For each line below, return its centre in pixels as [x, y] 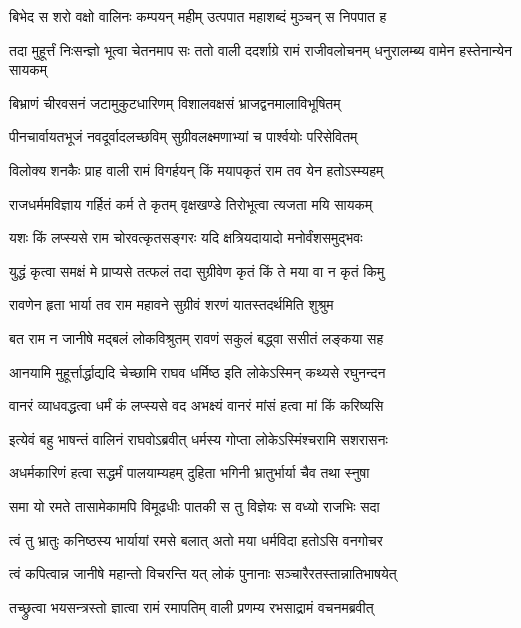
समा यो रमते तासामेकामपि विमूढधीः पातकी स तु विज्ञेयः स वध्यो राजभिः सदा [194, 505]
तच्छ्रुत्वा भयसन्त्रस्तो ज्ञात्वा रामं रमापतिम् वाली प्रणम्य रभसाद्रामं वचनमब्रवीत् [191, 606]
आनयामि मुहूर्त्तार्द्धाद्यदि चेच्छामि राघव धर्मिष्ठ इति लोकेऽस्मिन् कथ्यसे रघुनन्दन [197, 371]
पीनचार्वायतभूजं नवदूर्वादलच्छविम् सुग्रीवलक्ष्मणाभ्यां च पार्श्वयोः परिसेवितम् [183, 136]
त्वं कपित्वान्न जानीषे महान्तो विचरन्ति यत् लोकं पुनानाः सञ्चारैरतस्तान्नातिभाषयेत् [203, 573]
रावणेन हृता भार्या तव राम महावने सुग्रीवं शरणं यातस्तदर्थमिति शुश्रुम [171, 304]
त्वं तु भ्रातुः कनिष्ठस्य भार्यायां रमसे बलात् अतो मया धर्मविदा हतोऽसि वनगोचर [196, 539]
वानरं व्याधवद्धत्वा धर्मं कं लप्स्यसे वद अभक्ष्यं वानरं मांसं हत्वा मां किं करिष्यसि [196, 405]
